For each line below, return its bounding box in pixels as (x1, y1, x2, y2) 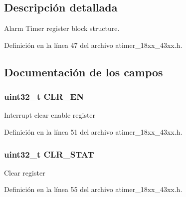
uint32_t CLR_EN (4, 90, 84, 103)
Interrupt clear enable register (4, 110, 96, 120)
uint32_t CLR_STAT (4, 148, 94, 160)
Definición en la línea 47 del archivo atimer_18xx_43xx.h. (4, 39, 183, 50)
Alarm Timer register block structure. (4, 23, 120, 33)
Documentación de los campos (4, 64, 163, 79)
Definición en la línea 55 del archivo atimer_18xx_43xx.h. (4, 184, 183, 195)
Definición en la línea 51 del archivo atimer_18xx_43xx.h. (4, 126, 183, 137)
